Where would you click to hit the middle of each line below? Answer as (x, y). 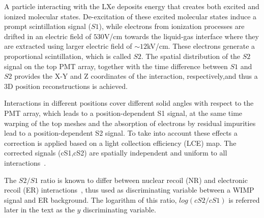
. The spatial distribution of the (191, 56)
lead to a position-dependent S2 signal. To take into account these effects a (121, 133)
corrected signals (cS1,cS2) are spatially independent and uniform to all (116, 153)
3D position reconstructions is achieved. (66, 86)
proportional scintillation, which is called (68, 56)
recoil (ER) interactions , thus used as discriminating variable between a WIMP (129, 190)
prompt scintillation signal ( (48, 26)
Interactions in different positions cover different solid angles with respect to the (129, 103)
